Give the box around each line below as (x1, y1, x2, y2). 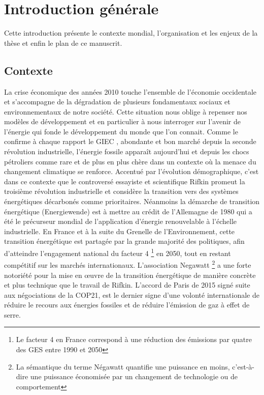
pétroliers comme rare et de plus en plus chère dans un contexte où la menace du (4, 156, 256, 166)
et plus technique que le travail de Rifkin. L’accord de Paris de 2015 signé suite (4, 279, 250, 290)
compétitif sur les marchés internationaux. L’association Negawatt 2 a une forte (4, 258, 251, 270)
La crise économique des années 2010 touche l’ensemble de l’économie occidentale (4, 86, 257, 97)
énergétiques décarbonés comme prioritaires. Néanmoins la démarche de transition (4, 196, 260, 207)
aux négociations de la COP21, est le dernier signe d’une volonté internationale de (4, 289, 259, 300)
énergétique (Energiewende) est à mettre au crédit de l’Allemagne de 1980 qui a (4, 206, 252, 216)
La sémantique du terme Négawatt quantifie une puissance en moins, (16, 361, 230, 372)
